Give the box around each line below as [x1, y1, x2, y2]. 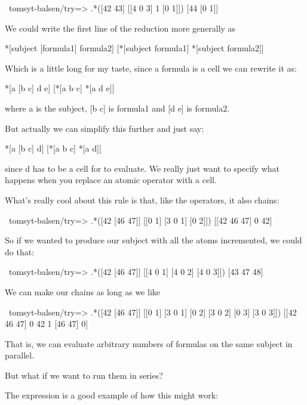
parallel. [5, 349, 35, 361]
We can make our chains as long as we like [5, 285, 160, 298]
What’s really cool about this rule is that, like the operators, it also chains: [5, 193, 280, 206]
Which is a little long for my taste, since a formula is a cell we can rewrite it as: [5, 61, 297, 74]
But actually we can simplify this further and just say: [5, 122, 204, 134]
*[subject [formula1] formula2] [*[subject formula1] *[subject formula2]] [5, 42, 264, 54]
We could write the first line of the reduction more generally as [5, 21, 236, 34]
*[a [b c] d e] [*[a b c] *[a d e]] [5, 82, 115, 94]
